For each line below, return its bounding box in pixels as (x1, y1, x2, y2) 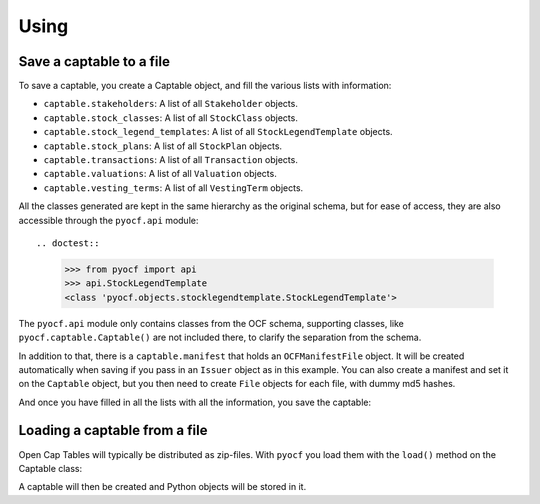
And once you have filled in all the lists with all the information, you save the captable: (18, 396, 372, 408)
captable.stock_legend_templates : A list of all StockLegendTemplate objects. (43, 126, 394, 138)
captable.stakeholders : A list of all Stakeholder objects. (43, 98, 299, 110)
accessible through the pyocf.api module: (18, 214, 199, 226)
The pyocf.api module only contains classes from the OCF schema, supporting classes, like (18, 317, 404, 329)
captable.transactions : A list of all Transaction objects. (43, 154, 299, 166)
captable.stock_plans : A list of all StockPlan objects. (43, 140, 283, 152)
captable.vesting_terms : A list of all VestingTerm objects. (43, 181, 304, 194)
